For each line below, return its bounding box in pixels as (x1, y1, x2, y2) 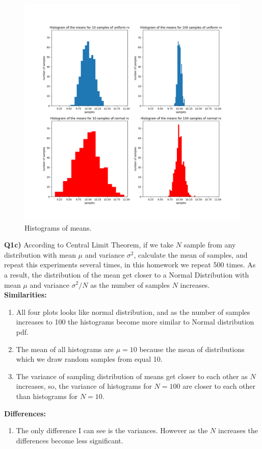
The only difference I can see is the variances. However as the (16, 425, 208, 436)
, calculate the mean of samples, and (134, 249, 248, 260)
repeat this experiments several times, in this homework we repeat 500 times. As (4, 259, 256, 270)
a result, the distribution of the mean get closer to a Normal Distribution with (4, 269, 249, 280)
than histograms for (16, 390, 78, 401)
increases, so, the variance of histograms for (16, 381, 152, 391)
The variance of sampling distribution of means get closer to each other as (16, 370, 248, 381)
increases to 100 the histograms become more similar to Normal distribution (16, 316, 254, 327)
